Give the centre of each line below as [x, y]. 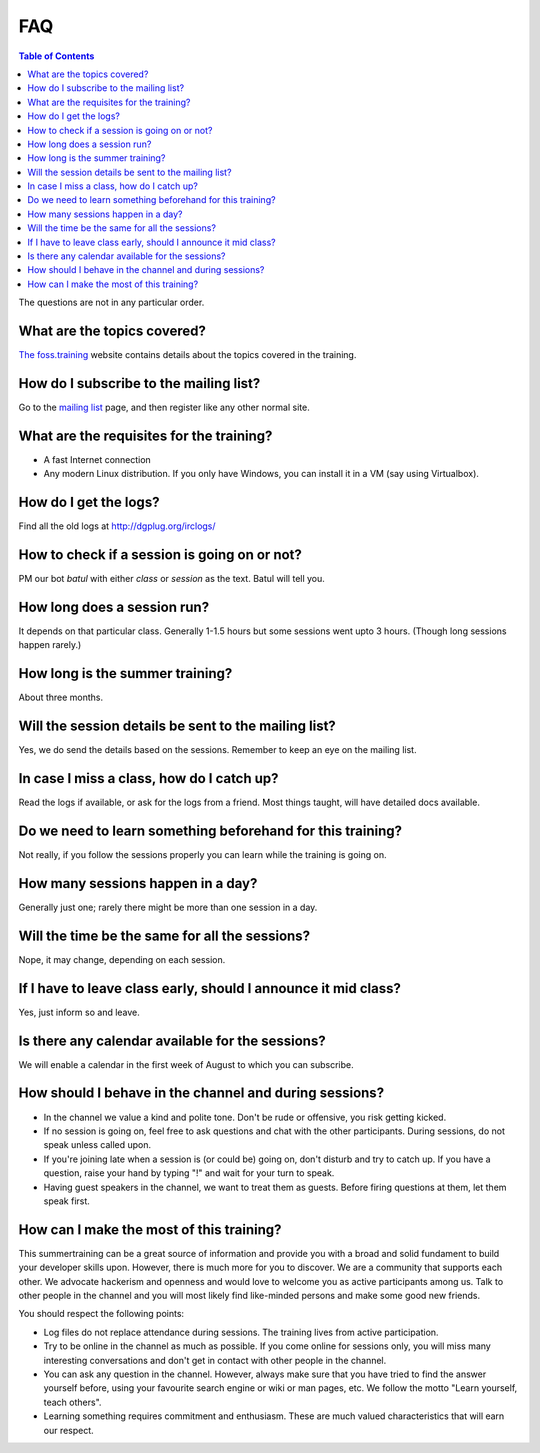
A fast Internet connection [97, 459]
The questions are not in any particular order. [111, 302]
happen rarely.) [50, 645]
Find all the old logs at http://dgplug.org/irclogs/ [117, 526]
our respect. [68, 1430]
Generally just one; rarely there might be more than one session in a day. [168, 907]
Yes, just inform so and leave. [79, 1012]
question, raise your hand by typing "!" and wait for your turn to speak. [189, 1173]
